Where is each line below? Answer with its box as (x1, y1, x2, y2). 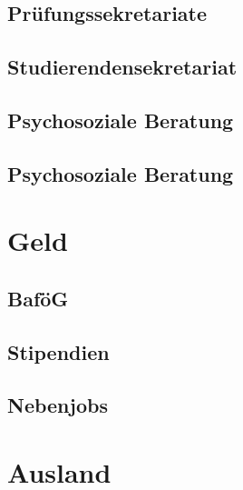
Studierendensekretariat (7, 53, 238, 81)
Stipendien (7, 337, 110, 365)
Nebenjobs (7, 391, 108, 419)
